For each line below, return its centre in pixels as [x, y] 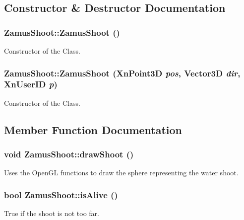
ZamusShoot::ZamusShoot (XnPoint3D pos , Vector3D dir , [122, 73]
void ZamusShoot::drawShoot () [69, 154]
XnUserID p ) [31, 84]
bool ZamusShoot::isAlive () [61, 194]
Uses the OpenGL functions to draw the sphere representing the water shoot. [121, 173]
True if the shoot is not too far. [52, 213]
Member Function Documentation [93, 129]
